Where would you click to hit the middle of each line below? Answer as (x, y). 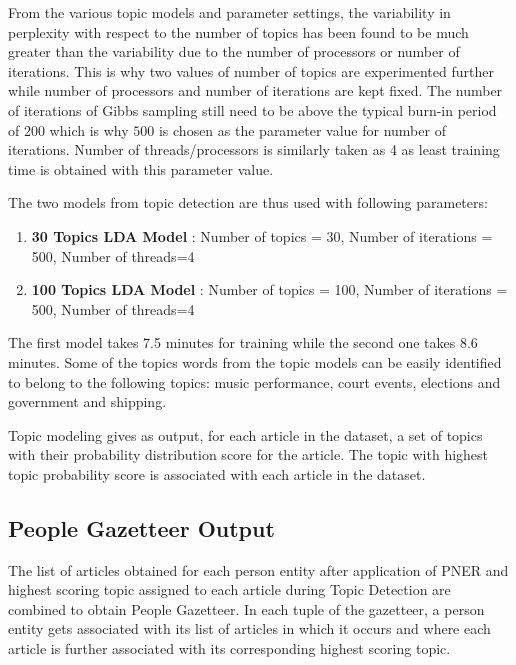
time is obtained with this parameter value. (141, 168)
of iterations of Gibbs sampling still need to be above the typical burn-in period (252, 109)
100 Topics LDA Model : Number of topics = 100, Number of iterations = (269, 289)
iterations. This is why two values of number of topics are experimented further (251, 70)
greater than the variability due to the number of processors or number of (234, 51)
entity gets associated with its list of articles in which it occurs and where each (249, 628)
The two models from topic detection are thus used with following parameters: (248, 202)
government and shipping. (87, 401)
